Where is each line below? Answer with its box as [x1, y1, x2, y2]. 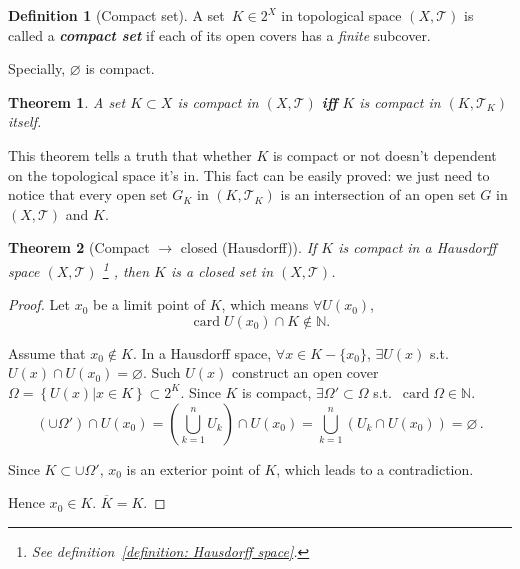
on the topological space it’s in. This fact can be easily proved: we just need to [8, 164, 490, 185]
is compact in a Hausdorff [338, 237, 497, 258]
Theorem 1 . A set [8, 91, 126, 112]
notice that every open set [8, 184, 168, 205]
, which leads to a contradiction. [276, 458, 474, 479]
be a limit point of [93, 294, 206, 315]
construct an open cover [232, 362, 379, 383]
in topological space [281, 5, 402, 25]
